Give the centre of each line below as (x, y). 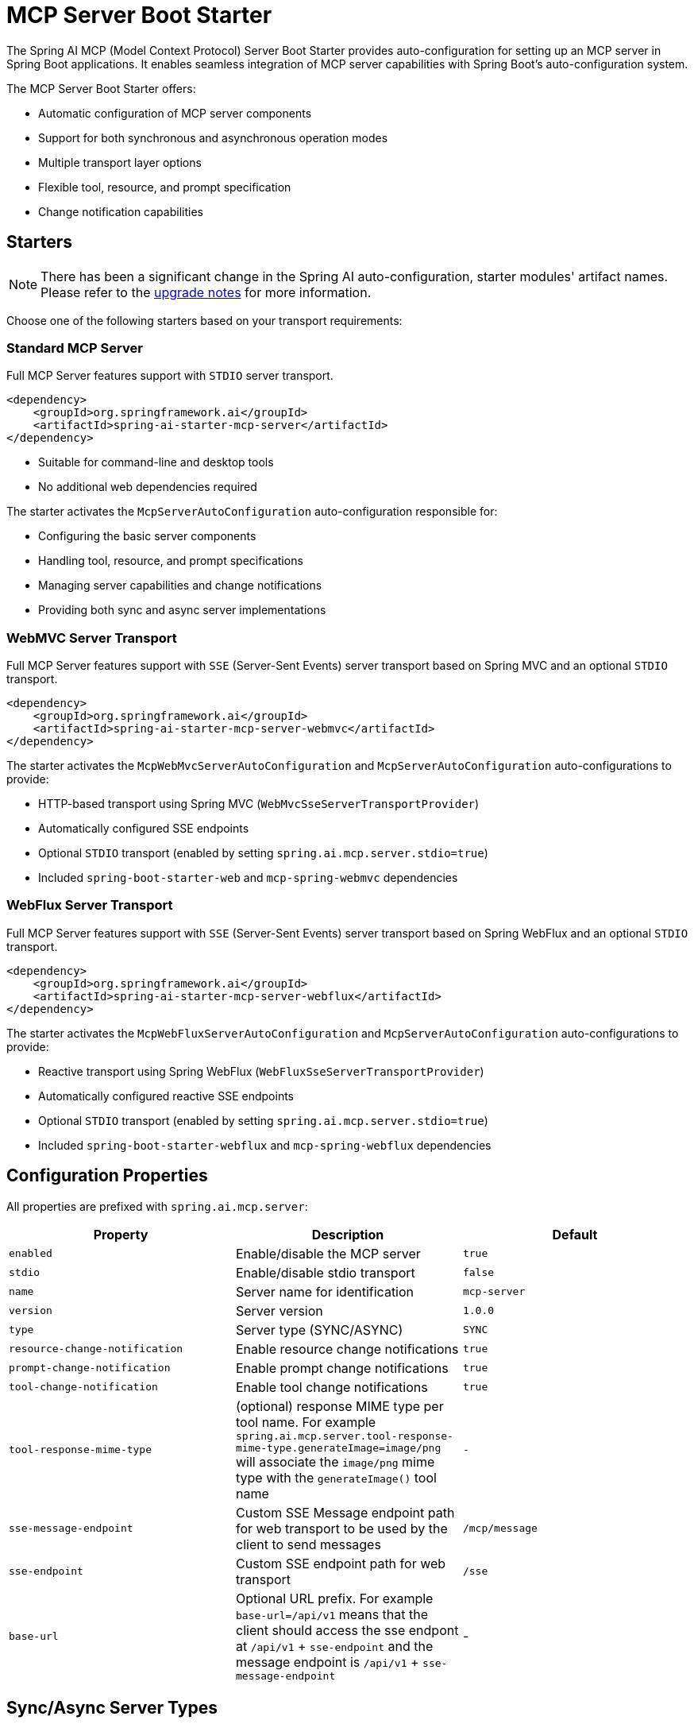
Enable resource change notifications (347, 1349)
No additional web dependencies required (148, 487)
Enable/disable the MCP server (328, 1253)
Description (348, 1234)
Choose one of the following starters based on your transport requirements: (204, 320)
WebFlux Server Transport (90, 905)
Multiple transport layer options (120, 162)
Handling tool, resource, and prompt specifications (171, 561)
